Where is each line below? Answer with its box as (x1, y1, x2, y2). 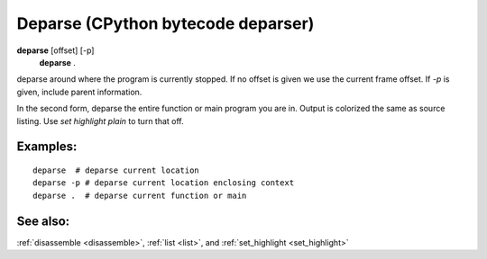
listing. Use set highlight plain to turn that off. (16, 115, 184, 126)
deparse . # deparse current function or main (32, 190, 247, 201)
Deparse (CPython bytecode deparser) (16, 13, 315, 33)
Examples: (16, 139, 78, 155)
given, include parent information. (16, 86, 142, 97)
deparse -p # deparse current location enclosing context (32, 178, 295, 188)
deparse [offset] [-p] (16, 45, 95, 56)
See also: (16, 213, 70, 228)
